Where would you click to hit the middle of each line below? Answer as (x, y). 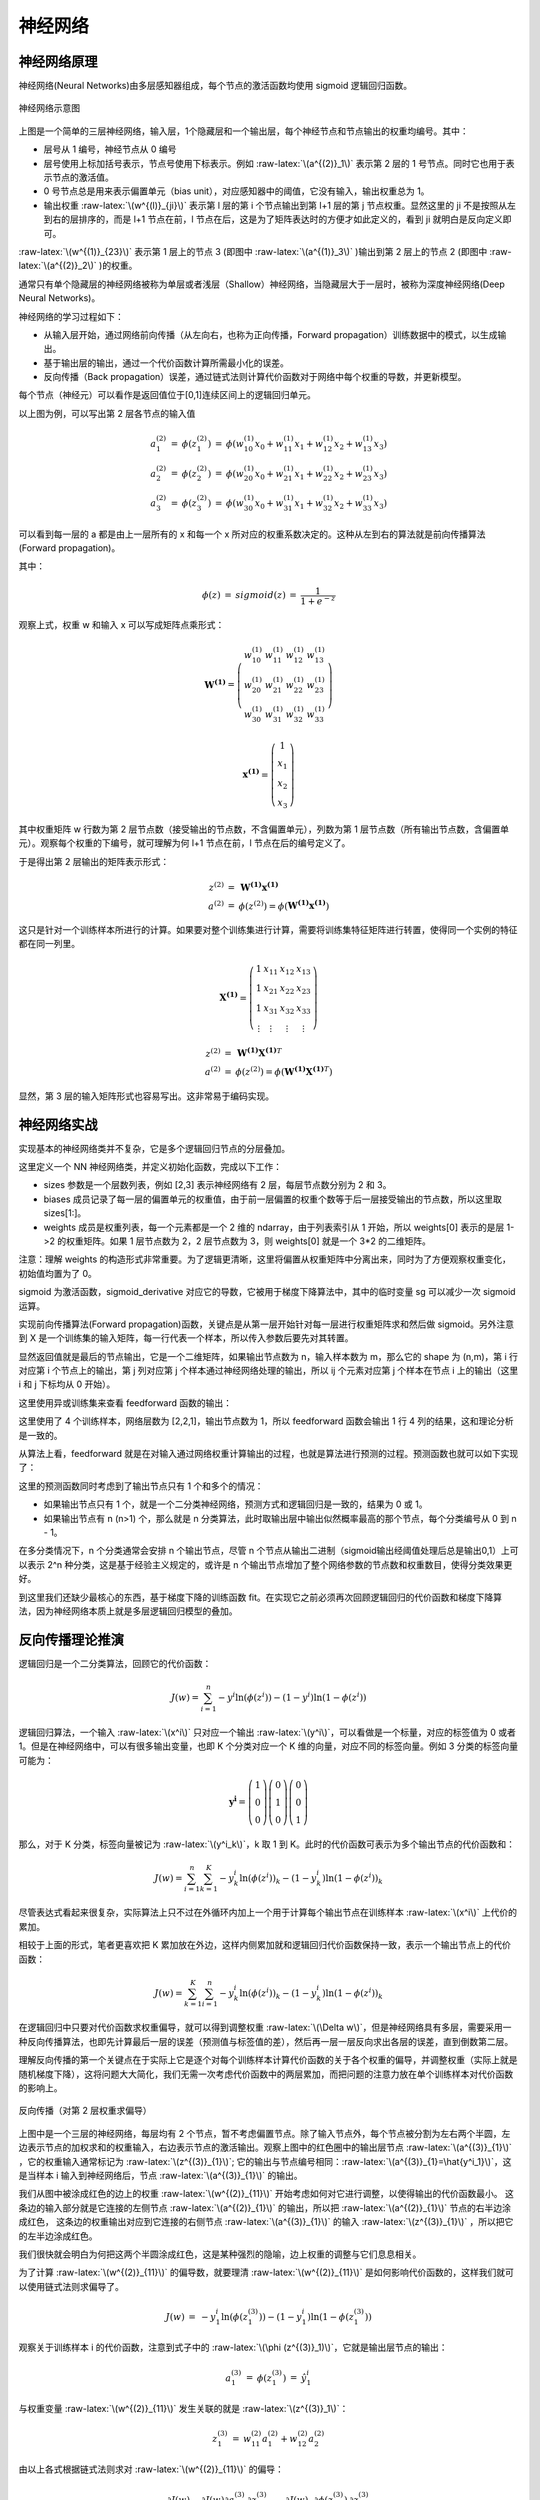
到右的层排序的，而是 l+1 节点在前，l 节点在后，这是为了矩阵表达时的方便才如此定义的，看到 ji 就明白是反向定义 (273, 219)
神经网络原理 (58, 61)
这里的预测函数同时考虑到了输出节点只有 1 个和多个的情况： (141, 1486)
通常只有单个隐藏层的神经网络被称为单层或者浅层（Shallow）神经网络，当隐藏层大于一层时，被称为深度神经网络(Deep (261, 284)
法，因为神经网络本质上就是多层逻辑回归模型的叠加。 (128, 1611)
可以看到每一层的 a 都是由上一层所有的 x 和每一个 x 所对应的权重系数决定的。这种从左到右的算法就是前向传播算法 (252, 534)
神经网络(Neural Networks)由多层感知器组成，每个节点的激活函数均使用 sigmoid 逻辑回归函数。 (215, 86)
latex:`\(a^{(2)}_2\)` (57, 266)
